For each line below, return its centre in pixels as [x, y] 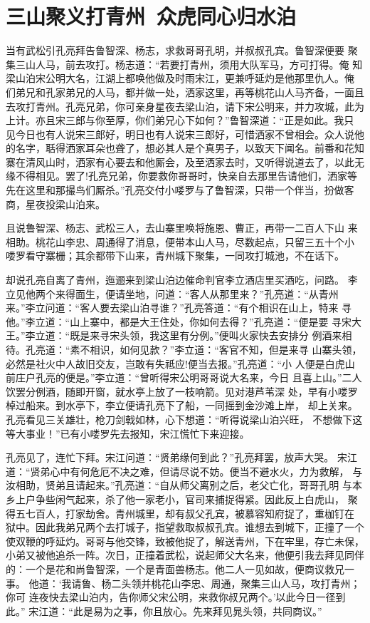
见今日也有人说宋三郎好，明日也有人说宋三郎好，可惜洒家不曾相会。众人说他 [185, 134]
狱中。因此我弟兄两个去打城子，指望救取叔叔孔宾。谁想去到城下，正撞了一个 [185, 527]
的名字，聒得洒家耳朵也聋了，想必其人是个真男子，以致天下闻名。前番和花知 [185, 148]
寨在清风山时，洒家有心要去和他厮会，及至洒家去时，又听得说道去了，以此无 [185, 161]
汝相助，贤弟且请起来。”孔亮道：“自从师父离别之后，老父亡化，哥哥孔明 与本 [184, 485]
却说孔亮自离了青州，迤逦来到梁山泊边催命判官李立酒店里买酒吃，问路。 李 [182, 280]
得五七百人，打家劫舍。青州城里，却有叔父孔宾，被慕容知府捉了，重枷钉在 [180, 513]
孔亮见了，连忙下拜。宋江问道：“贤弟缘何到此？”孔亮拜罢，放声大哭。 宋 [176, 457]
